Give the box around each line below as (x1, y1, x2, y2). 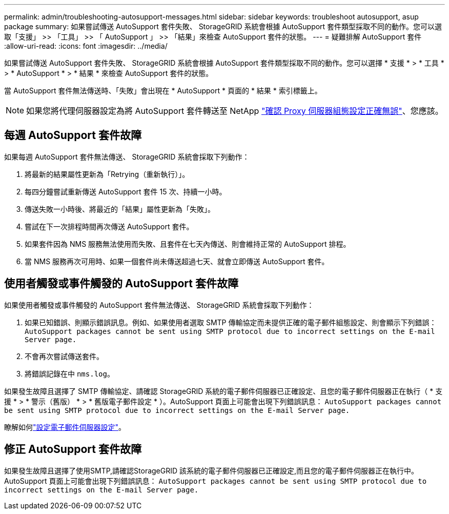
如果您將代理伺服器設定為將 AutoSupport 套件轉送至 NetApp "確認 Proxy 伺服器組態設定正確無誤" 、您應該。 (26, 106, 443, 116)
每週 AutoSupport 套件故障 (4, 129, 141, 142)
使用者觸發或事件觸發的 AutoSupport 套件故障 (4, 277, 238, 290)
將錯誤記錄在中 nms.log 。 (25, 369, 114, 378)
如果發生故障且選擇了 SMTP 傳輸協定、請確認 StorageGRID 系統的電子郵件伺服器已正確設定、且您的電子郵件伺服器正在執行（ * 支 (4, 386, 443, 396)
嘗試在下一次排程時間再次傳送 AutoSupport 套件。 (25, 222, 194, 231)
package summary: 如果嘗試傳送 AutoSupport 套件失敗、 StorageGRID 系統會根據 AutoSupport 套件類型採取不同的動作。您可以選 (4, 22, 442, 31)
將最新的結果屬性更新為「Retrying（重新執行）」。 (25, 169, 190, 179)
